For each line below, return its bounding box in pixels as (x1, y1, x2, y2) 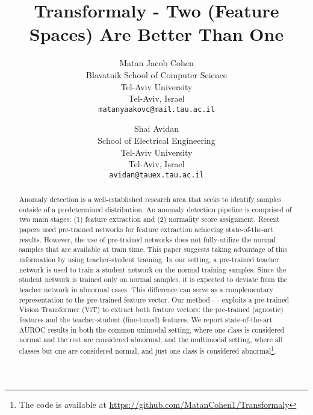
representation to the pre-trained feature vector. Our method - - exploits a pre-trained (19, 294, 290, 304)
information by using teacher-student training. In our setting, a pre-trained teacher (19, 254, 279, 265)
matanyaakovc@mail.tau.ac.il (98, 105, 215, 114)
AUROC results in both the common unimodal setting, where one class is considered (19, 324, 285, 334)
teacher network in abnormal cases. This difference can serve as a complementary (19, 284, 274, 295)
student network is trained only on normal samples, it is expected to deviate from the (19, 274, 288, 284)
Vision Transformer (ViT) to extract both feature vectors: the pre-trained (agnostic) (19, 304, 284, 315)
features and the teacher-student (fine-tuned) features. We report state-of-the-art (19, 315, 273, 325)
